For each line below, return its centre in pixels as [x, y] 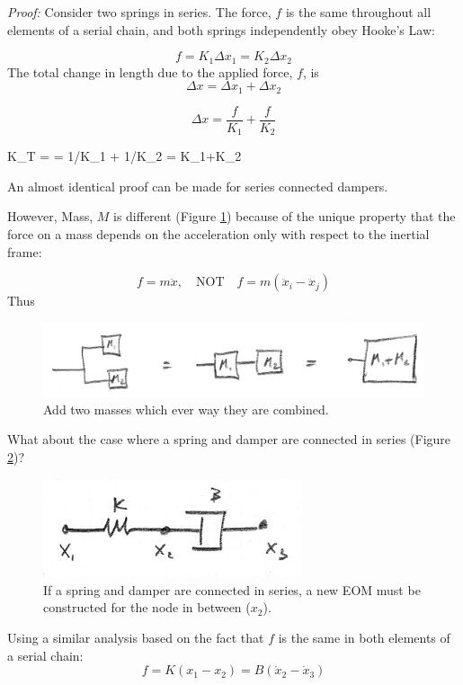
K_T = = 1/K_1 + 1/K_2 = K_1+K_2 [125, 156]
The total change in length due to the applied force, [150, 71]
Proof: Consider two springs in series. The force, [139, 12]
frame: [25, 251]
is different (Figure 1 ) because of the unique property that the [284, 216]
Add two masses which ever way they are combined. [186, 409]
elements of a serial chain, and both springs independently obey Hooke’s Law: [221, 29]
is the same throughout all [358, 12]
